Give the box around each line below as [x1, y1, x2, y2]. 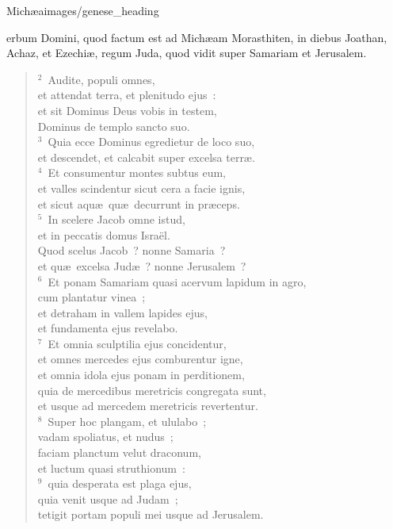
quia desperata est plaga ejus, [48, 475, 192, 492]
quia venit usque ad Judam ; [37, 490, 178, 507]
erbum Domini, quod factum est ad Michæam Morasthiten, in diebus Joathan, [6, 29, 387, 45]
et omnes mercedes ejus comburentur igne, [37, 351, 243, 367]
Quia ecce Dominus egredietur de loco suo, [48, 133, 255, 150]
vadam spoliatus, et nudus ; [37, 428, 174, 445]
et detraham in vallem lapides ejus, [37, 304, 208, 320]
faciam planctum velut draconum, [37, 444, 201, 461]
